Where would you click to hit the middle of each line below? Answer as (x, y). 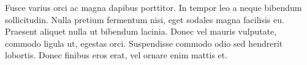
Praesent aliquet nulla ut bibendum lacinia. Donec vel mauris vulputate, (141, 31)
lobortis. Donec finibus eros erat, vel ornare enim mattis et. (116, 55)
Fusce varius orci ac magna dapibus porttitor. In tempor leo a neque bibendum (153, 7)
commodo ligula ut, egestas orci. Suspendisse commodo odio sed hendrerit (144, 43)
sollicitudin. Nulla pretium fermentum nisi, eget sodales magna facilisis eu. (145, 19)
